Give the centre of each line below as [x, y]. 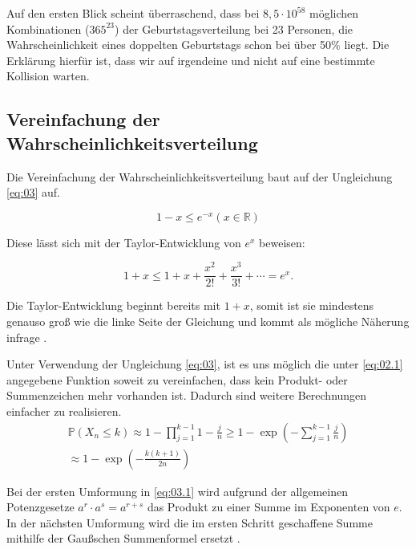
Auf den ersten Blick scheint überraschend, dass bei [133, 13]
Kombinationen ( [48, 28]
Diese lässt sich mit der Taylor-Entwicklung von [124, 242]
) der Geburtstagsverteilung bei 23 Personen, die [234, 28]
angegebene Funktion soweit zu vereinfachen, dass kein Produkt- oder [177, 379]
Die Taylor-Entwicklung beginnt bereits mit [113, 305]
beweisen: [282, 242]
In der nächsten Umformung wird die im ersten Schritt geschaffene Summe [190, 522]
